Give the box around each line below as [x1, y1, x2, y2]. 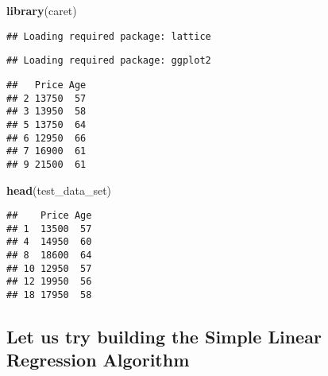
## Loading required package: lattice [6, 30, 211, 42]
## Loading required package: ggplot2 [6, 55, 211, 67]
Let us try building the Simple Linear [6, 324, 322, 349]
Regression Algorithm [6, 347, 190, 372]
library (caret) [6, 2, 77, 18]
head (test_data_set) [6, 181, 112, 198]
